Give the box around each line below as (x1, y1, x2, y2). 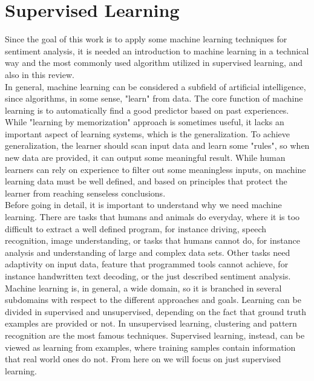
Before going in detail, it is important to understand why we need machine (5, 198, 282, 211)
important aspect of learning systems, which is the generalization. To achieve (5, 127, 290, 140)
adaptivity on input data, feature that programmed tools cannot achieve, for (5, 258, 289, 270)
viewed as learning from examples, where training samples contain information (5, 340, 296, 353)
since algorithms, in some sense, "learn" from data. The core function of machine (5, 92, 303, 105)
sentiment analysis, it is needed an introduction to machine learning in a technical (5, 44, 309, 57)
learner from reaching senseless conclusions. (5, 186, 166, 199)
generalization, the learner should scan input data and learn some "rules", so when (5, 139, 310, 152)
